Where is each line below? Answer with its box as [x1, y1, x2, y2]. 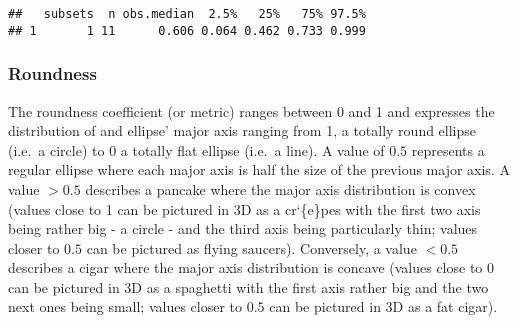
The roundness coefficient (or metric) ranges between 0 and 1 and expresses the [8, 100, 495, 121]
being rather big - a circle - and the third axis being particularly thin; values [8, 218, 478, 239]
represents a [411, 139, 485, 160]
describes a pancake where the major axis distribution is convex [85, 178, 476, 199]
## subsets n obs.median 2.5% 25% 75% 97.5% [8, 7, 366, 21]
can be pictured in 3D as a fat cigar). [269, 296, 498, 317]
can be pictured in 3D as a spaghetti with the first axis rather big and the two [8, 276, 489, 297]
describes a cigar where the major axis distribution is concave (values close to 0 [8, 257, 495, 278]
